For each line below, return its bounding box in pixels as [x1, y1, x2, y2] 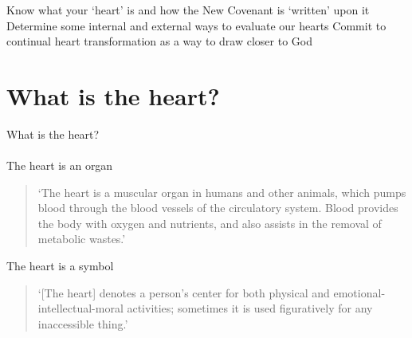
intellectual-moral [37, 300, 124, 316]
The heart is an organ [6, 157, 113, 174]
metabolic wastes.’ [37, 230, 126, 247]
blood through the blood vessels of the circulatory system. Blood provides [37, 199, 398, 216]
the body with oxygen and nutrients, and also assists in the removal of [37, 214, 382, 231]
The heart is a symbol [6, 257, 114, 274]
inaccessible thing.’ [37, 315, 128, 332]
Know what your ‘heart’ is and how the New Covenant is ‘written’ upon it [6, 2, 370, 18]
